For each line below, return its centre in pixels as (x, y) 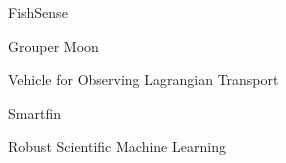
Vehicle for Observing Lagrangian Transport (143, 79)
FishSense (38, 12)
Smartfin (34, 112)
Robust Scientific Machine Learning (117, 146)
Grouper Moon (53, 45)
